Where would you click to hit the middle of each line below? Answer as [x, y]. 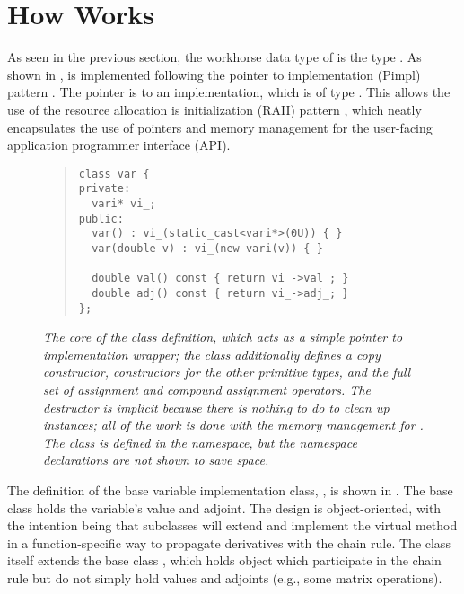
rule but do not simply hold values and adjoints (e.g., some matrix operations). [225, 577]
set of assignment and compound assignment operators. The [207, 390]
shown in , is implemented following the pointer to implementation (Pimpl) [214, 74]
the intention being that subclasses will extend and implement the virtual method [232, 525]
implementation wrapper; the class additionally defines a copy [212, 354]
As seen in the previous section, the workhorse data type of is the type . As [214, 57]
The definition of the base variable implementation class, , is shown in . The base [230, 490]
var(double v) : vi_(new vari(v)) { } [207, 248]
